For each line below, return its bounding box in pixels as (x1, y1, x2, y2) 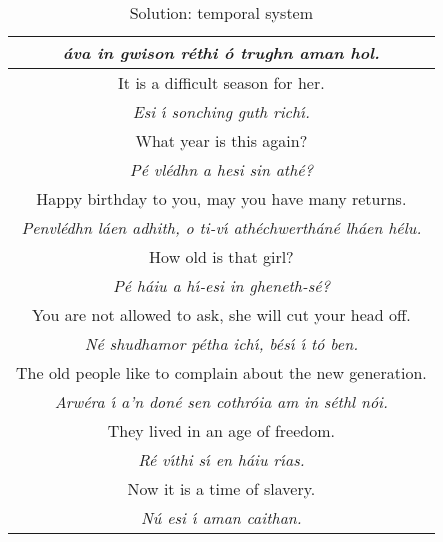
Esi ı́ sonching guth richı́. (132, 100, 310, 123)
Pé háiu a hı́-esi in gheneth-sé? (112, 274, 330, 297)
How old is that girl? (149, 245, 294, 268)
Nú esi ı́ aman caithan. (140, 506, 302, 529)
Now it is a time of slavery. (127, 477, 316, 500)
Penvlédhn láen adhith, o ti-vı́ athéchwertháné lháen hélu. (21, 216, 422, 239)
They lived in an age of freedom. (107, 419, 335, 442)
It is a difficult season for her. (118, 71, 325, 94)
